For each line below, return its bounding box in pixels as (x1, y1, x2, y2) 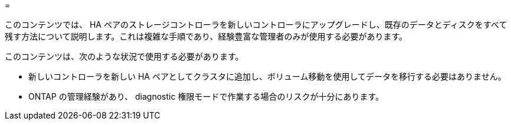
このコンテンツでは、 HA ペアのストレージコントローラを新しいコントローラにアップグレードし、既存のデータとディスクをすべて (5, 19, 507, 29)
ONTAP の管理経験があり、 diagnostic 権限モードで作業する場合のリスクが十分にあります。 (28, 91, 384, 101)
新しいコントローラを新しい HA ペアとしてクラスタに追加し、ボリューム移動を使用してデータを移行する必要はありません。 (28, 71, 506, 81)
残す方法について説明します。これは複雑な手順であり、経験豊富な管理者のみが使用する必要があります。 (5, 31, 408, 41)
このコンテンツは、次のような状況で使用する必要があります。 (5, 51, 244, 61)
